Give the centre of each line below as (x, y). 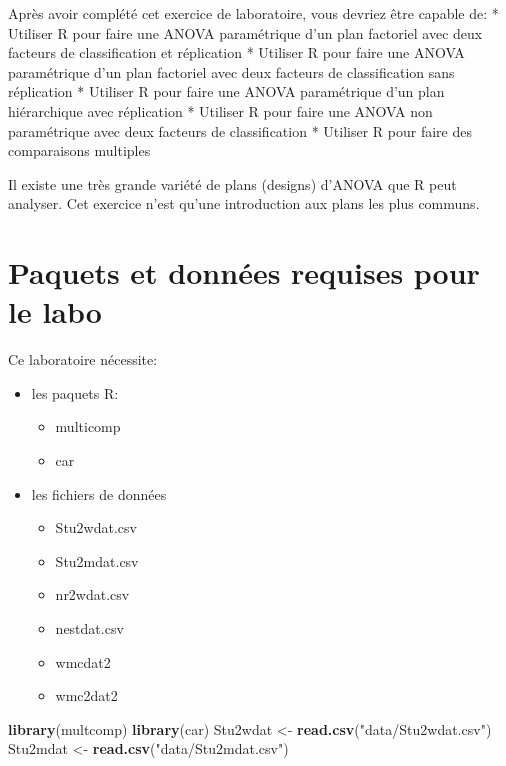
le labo (55, 311)
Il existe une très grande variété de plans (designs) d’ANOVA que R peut (232, 183)
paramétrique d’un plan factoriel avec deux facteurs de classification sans (231, 71)
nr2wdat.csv (92, 594)
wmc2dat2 (86, 695)
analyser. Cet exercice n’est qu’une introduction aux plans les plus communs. (244, 203)
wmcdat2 (83, 661)
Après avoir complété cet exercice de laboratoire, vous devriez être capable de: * (253, 13)
